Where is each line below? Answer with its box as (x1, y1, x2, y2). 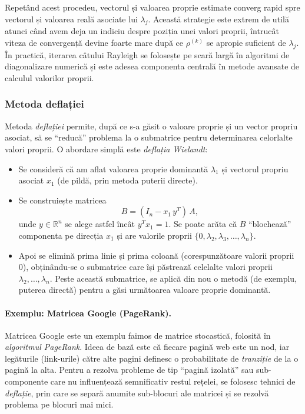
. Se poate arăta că (168, 218, 237, 230)
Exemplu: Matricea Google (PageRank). (5, 306, 171, 319)
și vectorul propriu (221, 162, 289, 175)
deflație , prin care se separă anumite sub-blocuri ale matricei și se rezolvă (5, 386, 269, 399)
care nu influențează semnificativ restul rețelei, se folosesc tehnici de (50, 375, 296, 388)
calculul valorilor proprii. (5, 71, 94, 84)
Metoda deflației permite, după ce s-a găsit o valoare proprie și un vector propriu (5, 119, 298, 132)
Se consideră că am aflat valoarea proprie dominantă (18, 162, 208, 175)
